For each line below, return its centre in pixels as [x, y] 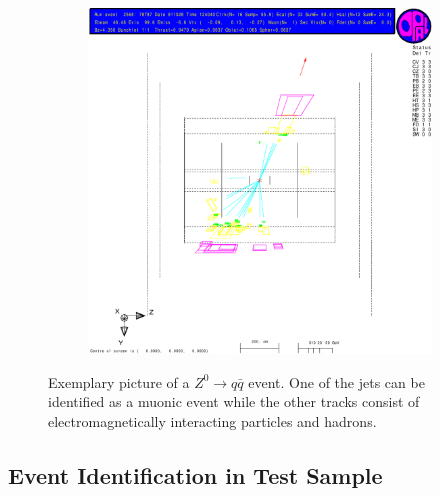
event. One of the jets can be [336, 381]
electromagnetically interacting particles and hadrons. [212, 420]
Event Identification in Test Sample [195, 474]
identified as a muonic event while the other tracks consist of [234, 401]
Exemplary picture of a [119, 381]
